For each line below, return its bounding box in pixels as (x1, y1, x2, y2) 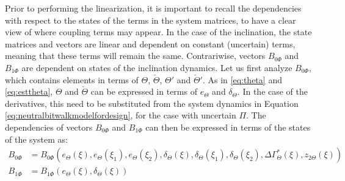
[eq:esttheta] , (5, 85, 53, 98)
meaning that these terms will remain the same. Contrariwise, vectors (5, 49, 266, 62)
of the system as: (5, 132, 68, 145)
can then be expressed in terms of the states (145, 120, 311, 133)
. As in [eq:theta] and (202, 73, 282, 86)
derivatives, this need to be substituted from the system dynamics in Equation (5, 97, 299, 109)
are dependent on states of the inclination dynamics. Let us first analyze (21, 61, 292, 73)
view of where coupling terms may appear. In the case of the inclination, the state (5, 26, 312, 38)
